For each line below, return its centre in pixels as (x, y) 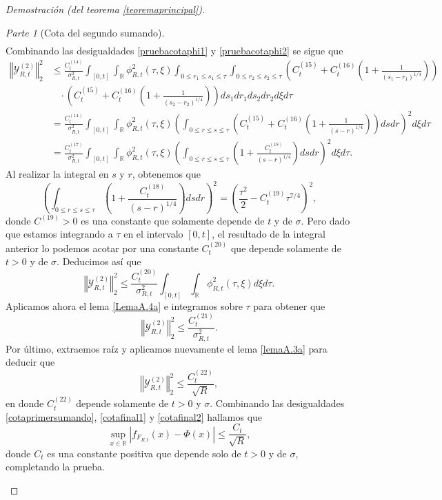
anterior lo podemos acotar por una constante (102, 248)
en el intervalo (153, 234)
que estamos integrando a (59, 234)
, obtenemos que (166, 174)
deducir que (30, 362)
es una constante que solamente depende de (173, 220)
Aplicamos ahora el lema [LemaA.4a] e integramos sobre (124, 305)
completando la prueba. (55, 467)
